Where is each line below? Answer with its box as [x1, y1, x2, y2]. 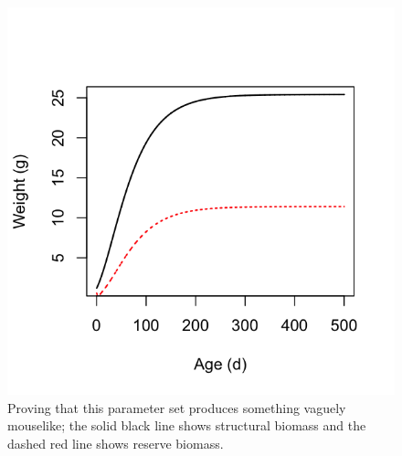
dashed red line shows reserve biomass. [7, 433, 224, 452]
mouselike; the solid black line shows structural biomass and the [7, 416, 366, 435]
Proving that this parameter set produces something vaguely [7, 398, 346, 417]
